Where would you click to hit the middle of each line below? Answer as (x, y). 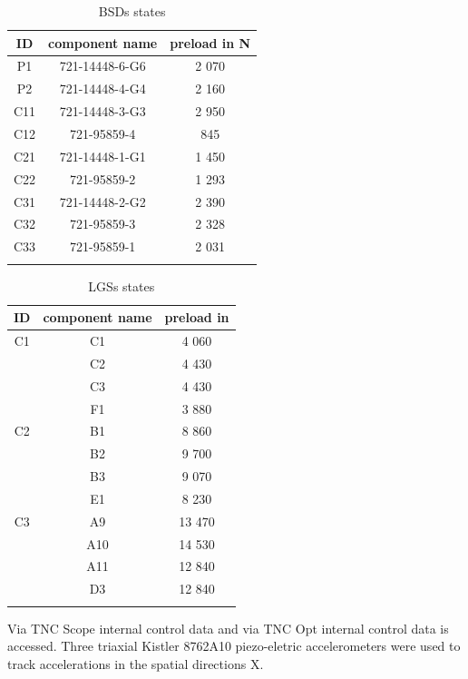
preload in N (210, 42)
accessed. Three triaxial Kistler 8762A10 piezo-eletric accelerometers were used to (234, 646)
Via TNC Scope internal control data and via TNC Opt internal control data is (228, 628)
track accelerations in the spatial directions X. (136, 663)
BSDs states (132, 11)
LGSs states (122, 285)
